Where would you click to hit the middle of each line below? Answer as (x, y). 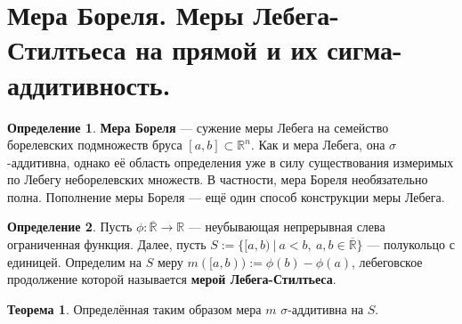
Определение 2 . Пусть (70, 227)
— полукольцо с (411, 244)
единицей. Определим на (75, 261)
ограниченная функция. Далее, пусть (107, 244)
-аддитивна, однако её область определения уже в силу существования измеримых (231, 162)
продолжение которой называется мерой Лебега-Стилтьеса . (172, 279)
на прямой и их (227, 49)
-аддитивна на (326, 308)
